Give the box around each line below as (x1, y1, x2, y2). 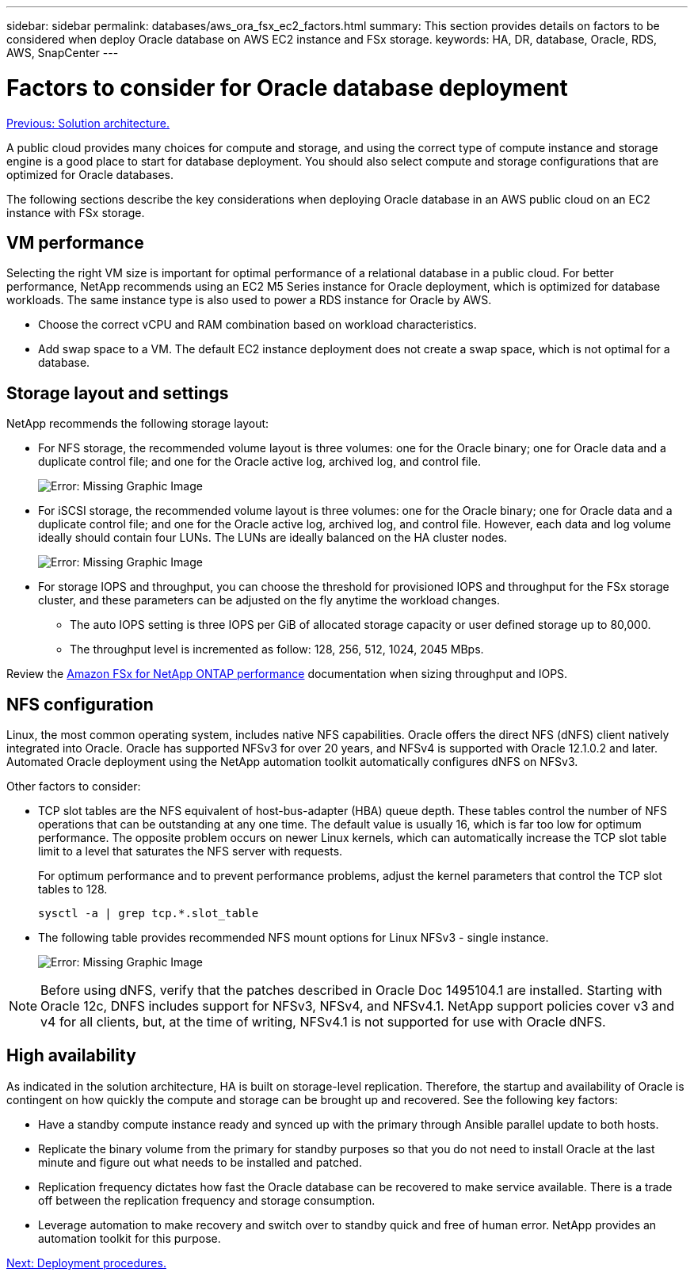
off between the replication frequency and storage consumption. (38, 1193, 376, 1207)
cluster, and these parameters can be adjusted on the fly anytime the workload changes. (38, 593, 500, 608)
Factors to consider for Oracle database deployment (6, 74, 568, 101)
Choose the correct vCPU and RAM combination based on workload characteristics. (38, 318, 477, 332)
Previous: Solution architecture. (6, 116, 170, 130)
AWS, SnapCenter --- (6, 46, 119, 59)
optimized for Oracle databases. (6, 167, 173, 181)
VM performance (6, 232, 144, 253)
